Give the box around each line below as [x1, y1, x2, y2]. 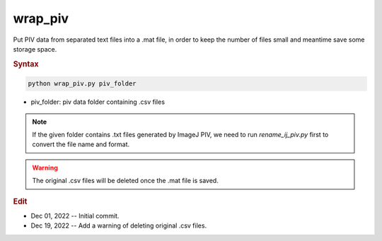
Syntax [13, 59, 39, 69]
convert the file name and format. [32, 140, 130, 148]
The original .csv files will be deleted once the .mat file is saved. [32, 177, 219, 185]
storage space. [13, 45, 57, 53]
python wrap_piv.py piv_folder [28, 80, 137, 88]
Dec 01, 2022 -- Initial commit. [30, 211, 120, 220]
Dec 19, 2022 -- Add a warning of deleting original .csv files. [30, 221, 207, 230]
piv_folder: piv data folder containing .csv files [30, 98, 166, 106]
